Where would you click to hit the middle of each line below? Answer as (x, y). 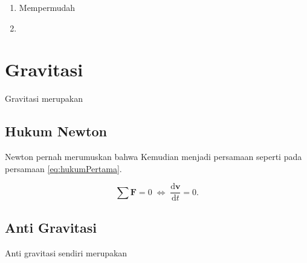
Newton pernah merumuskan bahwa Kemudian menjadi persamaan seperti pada (153, 157)
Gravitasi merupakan (44, 98)
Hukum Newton (56, 131)
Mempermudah (47, 7)
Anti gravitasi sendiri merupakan (66, 252)
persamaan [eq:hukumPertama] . (63, 168)
